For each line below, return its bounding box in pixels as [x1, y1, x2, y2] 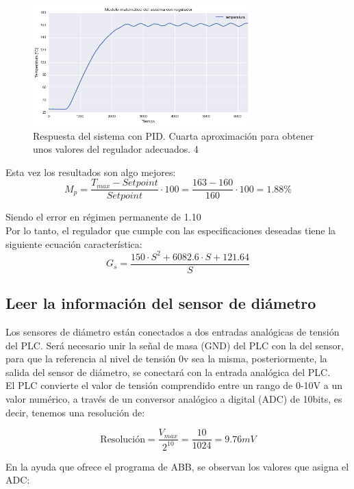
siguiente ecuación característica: [5, 236, 142, 251]
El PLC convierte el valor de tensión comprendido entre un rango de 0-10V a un [5, 378, 343, 392]
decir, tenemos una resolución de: [5, 405, 145, 419]
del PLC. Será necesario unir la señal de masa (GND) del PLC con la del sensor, [5, 338, 344, 352]
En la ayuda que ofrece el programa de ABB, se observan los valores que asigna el [5, 459, 349, 473]
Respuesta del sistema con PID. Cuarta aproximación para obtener [33, 128, 314, 142]
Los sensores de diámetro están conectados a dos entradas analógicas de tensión [5, 324, 340, 338]
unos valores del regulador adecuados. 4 [33, 142, 199, 156]
